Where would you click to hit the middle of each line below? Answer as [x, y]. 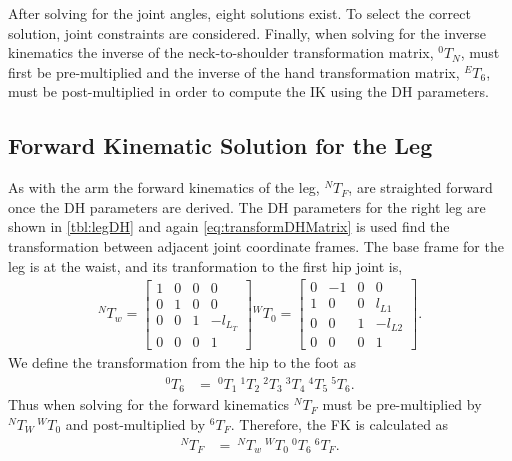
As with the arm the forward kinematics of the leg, [164, 187]
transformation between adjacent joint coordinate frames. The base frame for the [256, 245]
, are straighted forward [420, 187]
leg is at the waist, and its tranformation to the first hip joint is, [205, 265]
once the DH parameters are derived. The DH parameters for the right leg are [247, 206]
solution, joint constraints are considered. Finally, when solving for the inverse [247, 32]
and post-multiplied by [135, 423]
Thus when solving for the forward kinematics [149, 404]
